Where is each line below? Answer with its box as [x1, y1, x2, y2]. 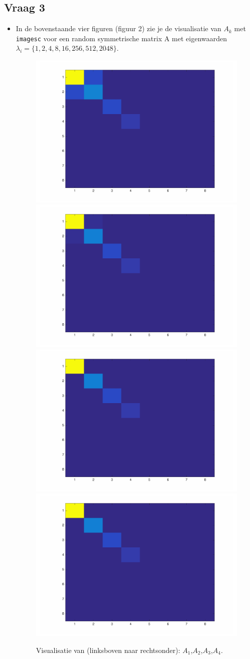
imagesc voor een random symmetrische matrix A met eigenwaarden [16, 33, 227, 43]
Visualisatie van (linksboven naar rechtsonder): [36, 644, 180, 655]
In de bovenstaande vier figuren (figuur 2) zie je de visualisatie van [16, 23, 221, 34]
